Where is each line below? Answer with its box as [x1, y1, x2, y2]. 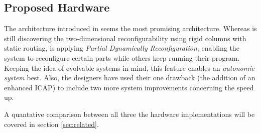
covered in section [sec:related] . [4, 118, 99, 129]
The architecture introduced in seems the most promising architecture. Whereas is [4, 23, 257, 34]
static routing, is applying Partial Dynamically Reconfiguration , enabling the [4, 43, 239, 53]
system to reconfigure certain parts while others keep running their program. [4, 52, 240, 63]
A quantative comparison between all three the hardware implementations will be [4, 108, 255, 119]
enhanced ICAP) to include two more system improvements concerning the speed [4, 82, 254, 92]
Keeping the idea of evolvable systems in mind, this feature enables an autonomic [4, 62, 254, 73]
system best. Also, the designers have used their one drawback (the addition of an [4, 72, 255, 83]
